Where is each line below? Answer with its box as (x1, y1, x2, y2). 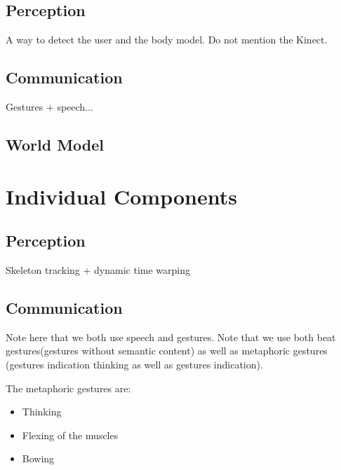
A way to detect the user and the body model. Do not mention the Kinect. (6, 32, 328, 47)
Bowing (22, 451, 55, 466)
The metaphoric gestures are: (6, 380, 131, 395)
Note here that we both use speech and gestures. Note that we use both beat (6, 329, 336, 344)
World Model (6, 133, 105, 155)
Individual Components (6, 181, 237, 210)
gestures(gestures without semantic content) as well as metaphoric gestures (6, 343, 328, 358)
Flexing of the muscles (22, 427, 119, 442)
